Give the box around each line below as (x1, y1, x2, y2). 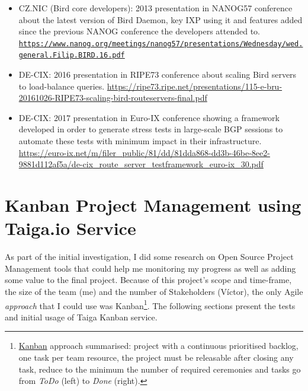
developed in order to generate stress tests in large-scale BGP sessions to (18, 123, 283, 135)
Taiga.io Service (5, 216, 136, 240)
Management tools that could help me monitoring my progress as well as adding (5, 262, 296, 274)
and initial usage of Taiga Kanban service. (5, 310, 158, 323)
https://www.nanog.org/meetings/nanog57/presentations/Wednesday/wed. (18, 39, 303, 48)
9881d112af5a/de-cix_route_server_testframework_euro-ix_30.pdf (18, 158, 264, 170)
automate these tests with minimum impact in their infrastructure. (18, 135, 262, 147)
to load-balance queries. (18, 80, 105, 92)
